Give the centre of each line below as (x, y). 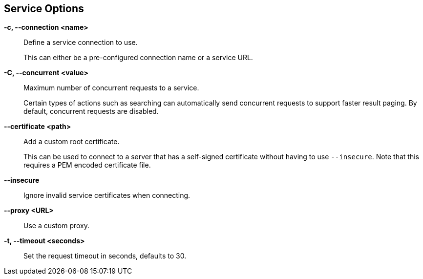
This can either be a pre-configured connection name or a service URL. (138, 58)
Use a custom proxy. (57, 226)
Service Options (44, 9)
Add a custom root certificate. (72, 142)
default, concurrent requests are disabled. (91, 111)
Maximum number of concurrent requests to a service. (111, 88)
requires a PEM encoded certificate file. (87, 165)
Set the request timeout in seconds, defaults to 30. (105, 256)
